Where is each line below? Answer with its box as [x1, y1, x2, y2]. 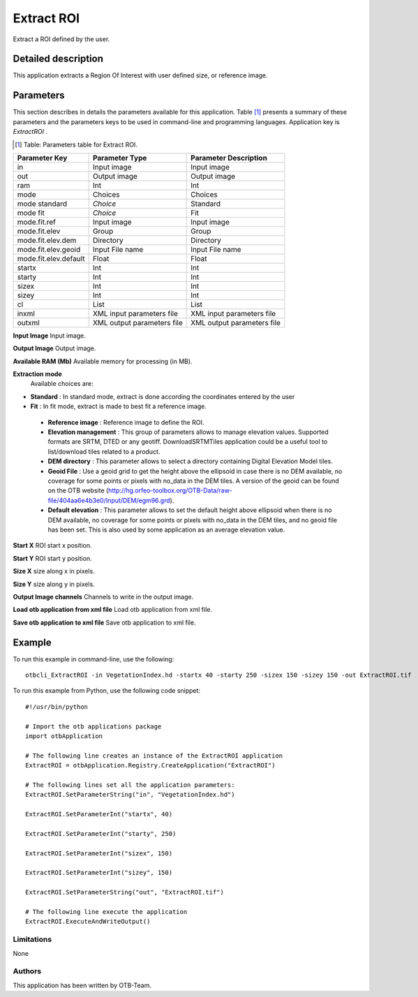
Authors [13, 966, 42, 976]
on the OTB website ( [47, 486, 109, 495]
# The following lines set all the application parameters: [25, 781, 235, 788]
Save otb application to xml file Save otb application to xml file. [13, 618, 196, 627]
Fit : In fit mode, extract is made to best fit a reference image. [30, 402, 207, 411]
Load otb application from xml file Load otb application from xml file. [13, 606, 213, 614]
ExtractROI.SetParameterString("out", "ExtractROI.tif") [25, 888, 225, 897]
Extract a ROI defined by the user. [13, 35, 110, 43]
